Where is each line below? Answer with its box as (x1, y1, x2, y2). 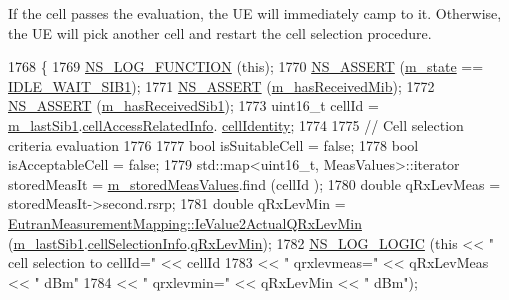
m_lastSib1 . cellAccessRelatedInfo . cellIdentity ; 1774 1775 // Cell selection (8, 114, 464, 135)
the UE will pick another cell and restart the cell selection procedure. (8, 22, 432, 43)
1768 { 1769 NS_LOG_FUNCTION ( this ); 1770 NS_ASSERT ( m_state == (8, 56, 484, 77)
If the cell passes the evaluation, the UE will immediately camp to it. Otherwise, (8, 3, 502, 23)
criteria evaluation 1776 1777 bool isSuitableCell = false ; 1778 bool (8, 134, 419, 155)
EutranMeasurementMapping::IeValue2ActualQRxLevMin (8, 212, 362, 233)
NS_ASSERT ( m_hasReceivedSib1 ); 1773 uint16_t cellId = (8, 95, 379, 116)
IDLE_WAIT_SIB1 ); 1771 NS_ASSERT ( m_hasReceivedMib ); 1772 (8, 75, 435, 96)
